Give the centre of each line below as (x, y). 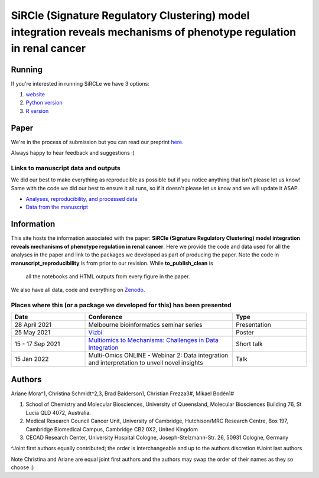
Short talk (249, 344)
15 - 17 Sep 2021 (37, 344)
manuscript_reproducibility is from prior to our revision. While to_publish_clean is (112, 263)
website (35, 95)
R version (37, 111)
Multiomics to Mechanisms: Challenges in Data (153, 340)
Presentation (253, 325)
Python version (44, 103)
